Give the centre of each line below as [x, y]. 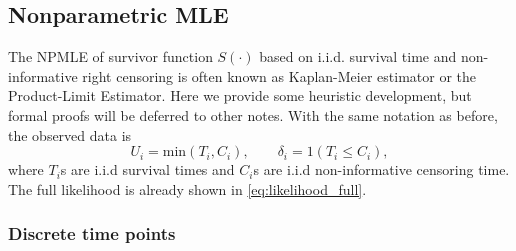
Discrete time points [92, 233]
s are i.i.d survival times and [147, 169]
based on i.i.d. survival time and [358, 56]
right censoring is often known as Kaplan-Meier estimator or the [279, 75]
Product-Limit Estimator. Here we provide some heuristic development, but [240, 95]
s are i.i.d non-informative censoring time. [381, 169]
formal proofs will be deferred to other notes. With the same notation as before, [253, 114]
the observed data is [70, 134]
